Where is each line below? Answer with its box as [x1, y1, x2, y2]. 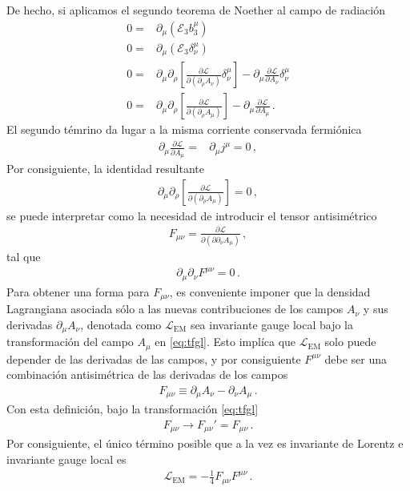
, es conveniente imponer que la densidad [169, 283, 371, 300]
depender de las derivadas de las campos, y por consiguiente [6, 350, 301, 367]
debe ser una [324, 350, 387, 367]
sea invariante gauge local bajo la [190, 316, 353, 332]
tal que [6, 248, 41, 265]
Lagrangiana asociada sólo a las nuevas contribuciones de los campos [6, 300, 344, 317]
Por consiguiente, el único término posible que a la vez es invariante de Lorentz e [6, 435, 404, 452]
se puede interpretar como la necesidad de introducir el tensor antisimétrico [6, 207, 377, 223]
